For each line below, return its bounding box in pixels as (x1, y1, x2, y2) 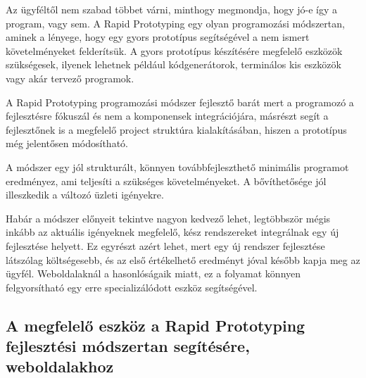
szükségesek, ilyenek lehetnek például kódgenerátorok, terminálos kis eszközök (6, 57, 341, 72)
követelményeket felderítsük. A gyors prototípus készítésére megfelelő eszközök (6, 43, 343, 58)
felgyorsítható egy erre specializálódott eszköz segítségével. (6, 279, 258, 294)
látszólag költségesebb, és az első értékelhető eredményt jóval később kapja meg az (6, 252, 360, 267)
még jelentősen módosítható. (6, 136, 128, 151)
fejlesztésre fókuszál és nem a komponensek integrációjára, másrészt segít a (6, 108, 329, 123)
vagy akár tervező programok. (6, 70, 134, 85)
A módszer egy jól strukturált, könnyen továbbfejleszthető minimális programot (6, 159, 349, 174)
